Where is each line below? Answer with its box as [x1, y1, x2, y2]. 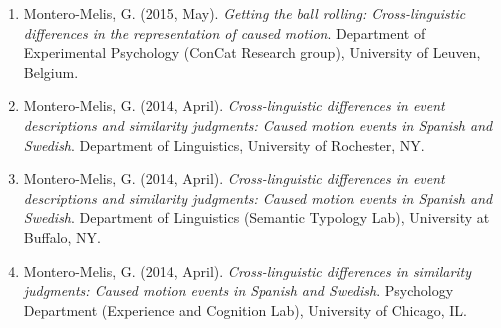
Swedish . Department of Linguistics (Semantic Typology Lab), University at [23, 207, 490, 228]
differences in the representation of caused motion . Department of [23, 22, 426, 43]
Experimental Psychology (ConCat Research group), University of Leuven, [23, 42, 481, 63]
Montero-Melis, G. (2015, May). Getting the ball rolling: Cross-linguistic [23, 3, 466, 23]
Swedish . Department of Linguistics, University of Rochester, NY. [23, 134, 425, 155]
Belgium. [23, 61, 79, 82]
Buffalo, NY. [23, 226, 101, 247]
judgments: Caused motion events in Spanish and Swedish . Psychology [23, 280, 454, 301]
